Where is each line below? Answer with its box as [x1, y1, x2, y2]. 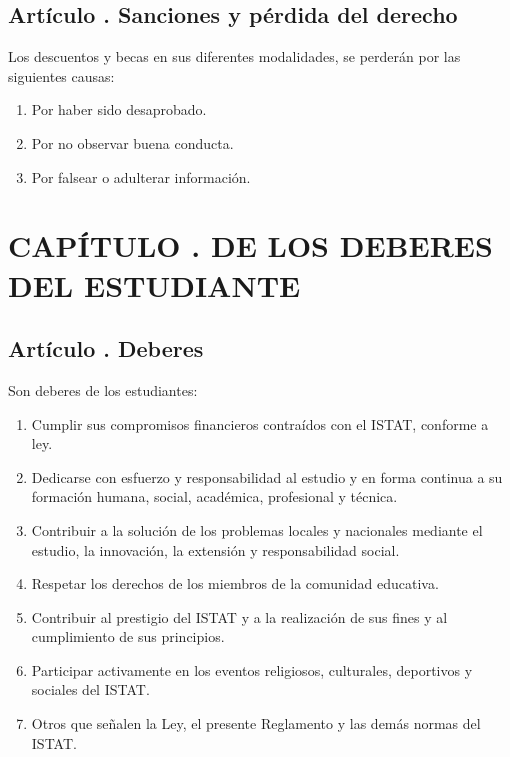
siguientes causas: [8, 65, 115, 86]
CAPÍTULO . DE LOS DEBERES [8, 225, 493, 266]
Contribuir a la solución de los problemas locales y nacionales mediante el [31, 519, 483, 540]
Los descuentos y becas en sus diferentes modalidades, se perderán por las [8, 46, 461, 67]
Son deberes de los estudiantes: [8, 379, 198, 400]
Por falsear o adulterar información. [31, 166, 251, 187]
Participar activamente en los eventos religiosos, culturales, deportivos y [31, 659, 473, 680]
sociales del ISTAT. [31, 679, 150, 700]
